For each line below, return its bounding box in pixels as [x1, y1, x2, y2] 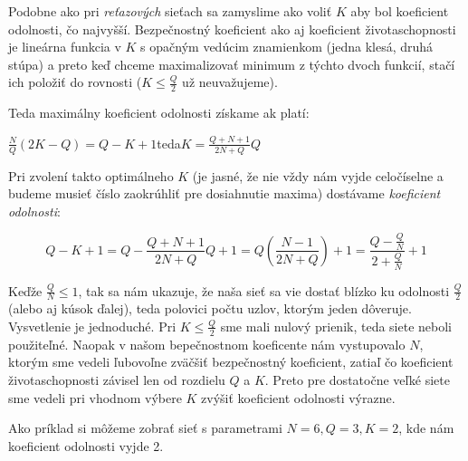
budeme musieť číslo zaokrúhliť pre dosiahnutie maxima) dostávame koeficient [8, 184, 441, 203]
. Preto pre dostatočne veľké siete [264, 370, 450, 389]
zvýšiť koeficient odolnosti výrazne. [201, 388, 396, 407]
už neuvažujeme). [182, 72, 278, 91]
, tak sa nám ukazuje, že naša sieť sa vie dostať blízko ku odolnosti [78, 281, 450, 300]
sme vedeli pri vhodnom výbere [8, 388, 182, 407]
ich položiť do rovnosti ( [8, 72, 142, 91]
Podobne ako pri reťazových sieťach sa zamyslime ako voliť [8, 2, 332, 20]
